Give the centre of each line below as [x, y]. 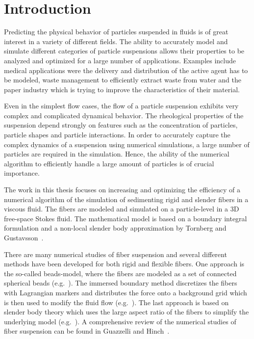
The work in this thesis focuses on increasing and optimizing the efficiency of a [122, 190]
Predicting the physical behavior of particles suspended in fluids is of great [116, 32]
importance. [22, 173]
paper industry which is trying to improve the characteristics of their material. [122, 89]
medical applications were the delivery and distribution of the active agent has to [126, 70]
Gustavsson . [24, 237]
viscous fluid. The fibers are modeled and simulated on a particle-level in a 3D [122, 209]
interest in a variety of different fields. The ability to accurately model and [116, 41]
